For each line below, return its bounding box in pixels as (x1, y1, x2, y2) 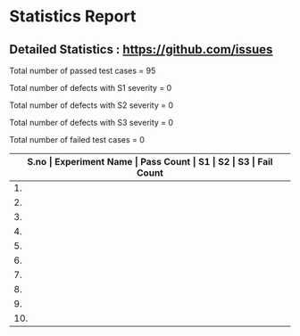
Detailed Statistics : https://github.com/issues (9, 42, 273, 57)
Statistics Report (9, 6, 137, 27)
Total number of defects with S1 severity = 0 (9, 83, 172, 93)
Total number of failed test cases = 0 (9, 135, 146, 144)
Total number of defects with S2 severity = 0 (9, 100, 174, 111)
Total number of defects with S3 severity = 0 (9, 118, 174, 127)
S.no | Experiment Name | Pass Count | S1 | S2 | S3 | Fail (27, 156, 273, 168)
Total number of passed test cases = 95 (9, 65, 156, 76)
